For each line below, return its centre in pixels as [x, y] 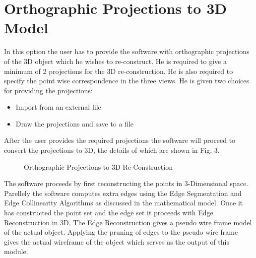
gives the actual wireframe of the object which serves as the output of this [117, 241]
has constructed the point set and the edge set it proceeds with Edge [109, 213]
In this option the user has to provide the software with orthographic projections [127, 51]
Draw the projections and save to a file [75, 123]
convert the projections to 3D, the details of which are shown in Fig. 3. [112, 150]
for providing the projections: [48, 90]
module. [16, 251]
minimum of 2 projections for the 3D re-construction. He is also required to [119, 71]
